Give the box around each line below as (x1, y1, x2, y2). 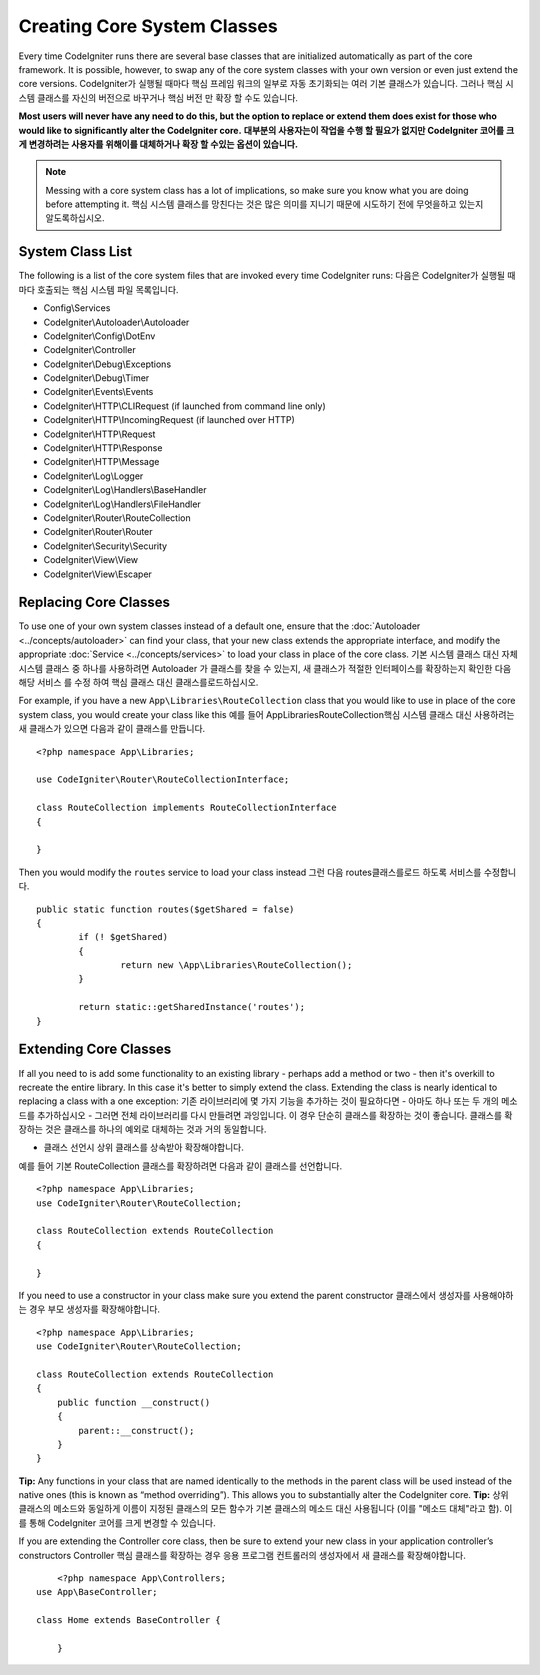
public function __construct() (56, 1396, 211, 1408)
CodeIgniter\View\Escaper (43, 568, 152, 580)
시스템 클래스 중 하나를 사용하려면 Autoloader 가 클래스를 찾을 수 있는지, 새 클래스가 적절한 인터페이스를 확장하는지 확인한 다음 (18, 662, 512, 674)
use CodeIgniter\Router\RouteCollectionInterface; (36, 774, 290, 785)
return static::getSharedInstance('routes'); (78, 1001, 305, 1013)
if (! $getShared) (78, 931, 169, 943)
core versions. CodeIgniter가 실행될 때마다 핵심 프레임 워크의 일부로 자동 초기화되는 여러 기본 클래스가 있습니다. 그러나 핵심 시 (18, 78, 514, 90)
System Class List (18, 243, 133, 260)
